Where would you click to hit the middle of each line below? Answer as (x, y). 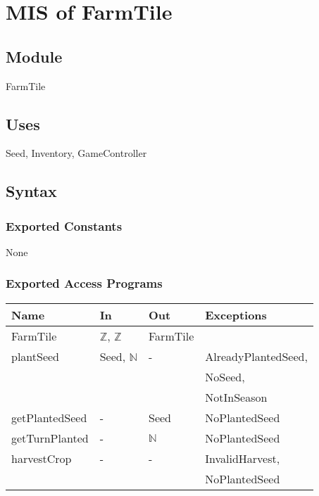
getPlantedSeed (49, 417)
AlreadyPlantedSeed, (256, 356)
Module (34, 56)
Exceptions (236, 314)
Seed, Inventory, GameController (76, 153)
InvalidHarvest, (243, 458)
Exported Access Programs (84, 283)
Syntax (31, 191)
